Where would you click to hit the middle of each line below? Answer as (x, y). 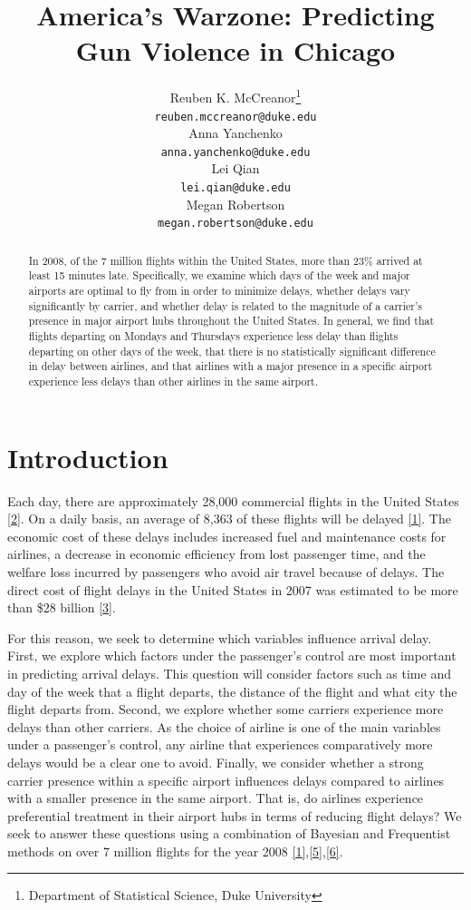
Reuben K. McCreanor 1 (235, 96)
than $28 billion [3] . (62, 607)
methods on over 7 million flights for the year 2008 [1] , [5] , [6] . (175, 851)
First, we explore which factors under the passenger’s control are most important (232, 656)
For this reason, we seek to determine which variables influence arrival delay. (220, 637)
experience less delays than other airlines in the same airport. (173, 382)
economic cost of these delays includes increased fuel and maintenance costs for (227, 536)
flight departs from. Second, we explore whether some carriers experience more (226, 709)
